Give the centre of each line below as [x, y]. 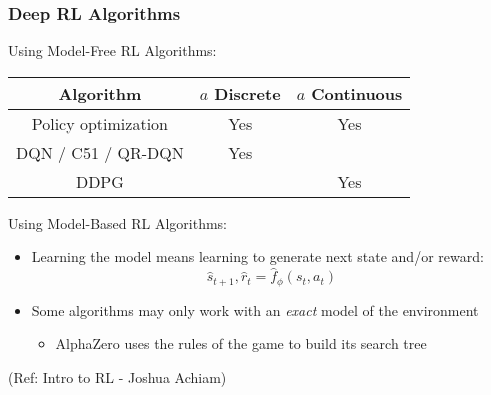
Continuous [357, 93]
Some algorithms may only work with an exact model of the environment [255, 309]
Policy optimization [99, 123]
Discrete [247, 93]
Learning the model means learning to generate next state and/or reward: [257, 256]
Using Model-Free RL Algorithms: [112, 50]
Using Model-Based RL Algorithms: [118, 222]
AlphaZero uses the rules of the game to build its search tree [241, 343]
